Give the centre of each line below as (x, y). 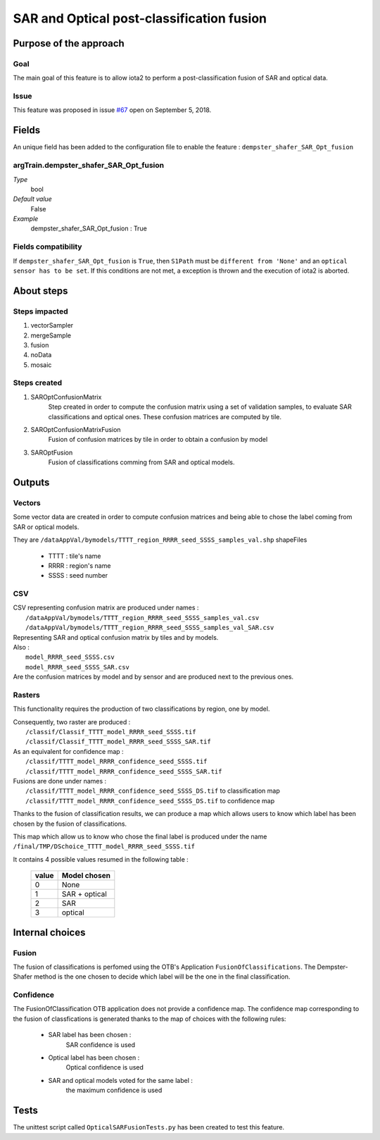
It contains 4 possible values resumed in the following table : (101, 859)
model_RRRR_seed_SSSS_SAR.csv (78, 667)
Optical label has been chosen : (94, 1058)
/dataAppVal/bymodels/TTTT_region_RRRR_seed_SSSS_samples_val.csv (142, 618)
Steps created (38, 383)
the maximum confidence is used (114, 1090)
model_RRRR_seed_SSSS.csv (70, 657)
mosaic (41, 365)
